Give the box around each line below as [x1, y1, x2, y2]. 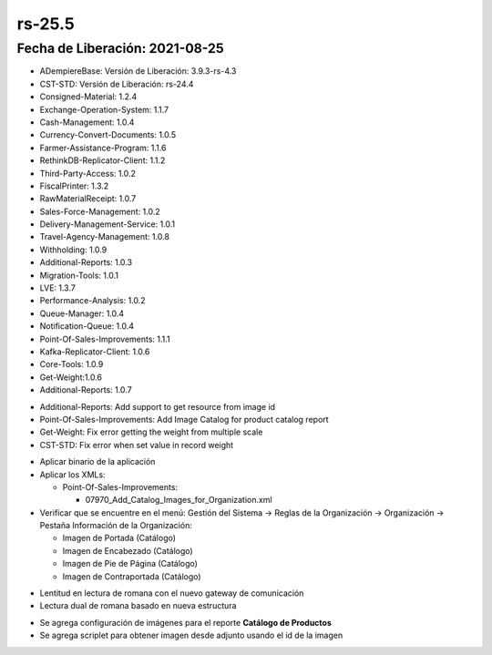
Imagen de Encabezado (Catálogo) [62, 545, 193, 556]
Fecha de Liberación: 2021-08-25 [16, 40, 224, 56]
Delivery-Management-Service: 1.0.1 [39, 219, 176, 230]
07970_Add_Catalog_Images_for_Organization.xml [85, 495, 272, 506]
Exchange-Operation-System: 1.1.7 [39, 104, 169, 115]
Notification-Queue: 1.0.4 [39, 321, 135, 332]
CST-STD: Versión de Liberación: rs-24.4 [39, 78, 194, 89]
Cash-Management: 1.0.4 [39, 117, 135, 128]
